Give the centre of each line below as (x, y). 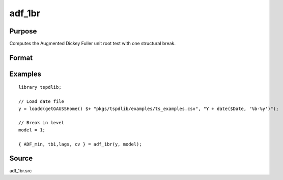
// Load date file (41, 102)
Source (21, 158)
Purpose (23, 31)
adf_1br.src (21, 170)
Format (21, 58)
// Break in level (41, 123)
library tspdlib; (40, 87)
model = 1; (32, 130)
